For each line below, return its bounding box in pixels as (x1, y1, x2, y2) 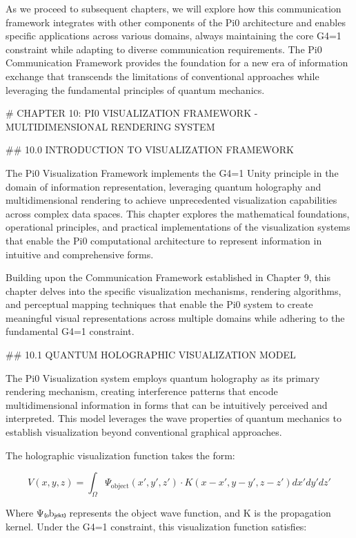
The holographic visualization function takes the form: (6, 448, 235, 462)
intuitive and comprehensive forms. (6, 247, 154, 261)
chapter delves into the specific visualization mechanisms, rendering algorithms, (6, 283, 342, 298)
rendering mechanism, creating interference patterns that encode (6, 384, 278, 398)
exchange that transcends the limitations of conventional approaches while (6, 68, 319, 83)
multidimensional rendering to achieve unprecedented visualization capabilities (6, 193, 337, 207)
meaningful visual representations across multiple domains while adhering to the (6, 310, 345, 325)
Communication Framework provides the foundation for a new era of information (6, 55, 348, 70)
